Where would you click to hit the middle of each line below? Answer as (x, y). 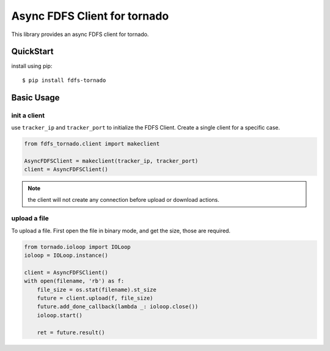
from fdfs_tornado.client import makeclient (92, 143)
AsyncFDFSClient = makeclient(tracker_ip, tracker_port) (111, 161)
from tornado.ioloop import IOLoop (77, 247)
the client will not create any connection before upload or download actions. (124, 199)
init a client (28, 115)
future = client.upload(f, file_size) (95, 298)
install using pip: (32, 66)
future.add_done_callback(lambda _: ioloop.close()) (118, 307)
